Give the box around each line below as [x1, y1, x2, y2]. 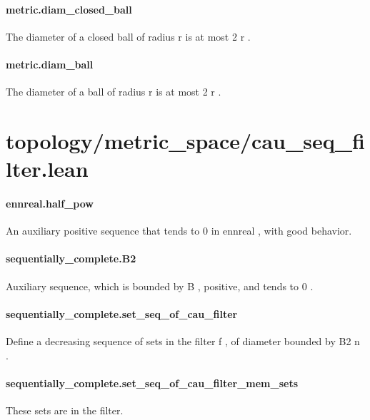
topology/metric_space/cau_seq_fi [6, 126, 365, 155]
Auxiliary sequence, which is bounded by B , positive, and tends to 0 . [6, 278, 314, 293]
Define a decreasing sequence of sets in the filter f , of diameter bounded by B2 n [6, 333, 360, 348]
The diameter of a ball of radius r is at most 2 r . [6, 84, 221, 99]
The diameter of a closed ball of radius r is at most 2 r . [6, 29, 251, 43]
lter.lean [6, 154, 89, 183]
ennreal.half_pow [6, 195, 94, 210]
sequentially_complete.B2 [6, 251, 136, 266]
